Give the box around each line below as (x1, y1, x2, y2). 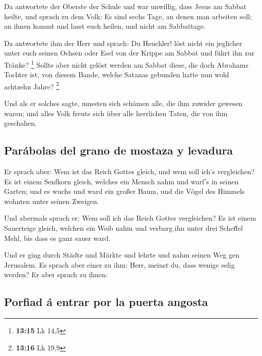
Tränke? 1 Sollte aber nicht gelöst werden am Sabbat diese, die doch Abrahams (4, 58, 248, 70)
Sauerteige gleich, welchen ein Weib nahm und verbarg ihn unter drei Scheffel (4, 223, 243, 233)
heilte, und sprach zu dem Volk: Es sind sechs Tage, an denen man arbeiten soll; (4, 11, 252, 21)
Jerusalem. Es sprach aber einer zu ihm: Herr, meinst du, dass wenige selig (4, 259, 235, 270)
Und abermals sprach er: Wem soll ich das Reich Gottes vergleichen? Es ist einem (4, 213, 256, 223)
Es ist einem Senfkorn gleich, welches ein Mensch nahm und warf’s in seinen (4, 176, 239, 186)
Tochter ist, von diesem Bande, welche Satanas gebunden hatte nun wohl (4, 69, 229, 80)
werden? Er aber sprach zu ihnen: (4, 269, 108, 280)
